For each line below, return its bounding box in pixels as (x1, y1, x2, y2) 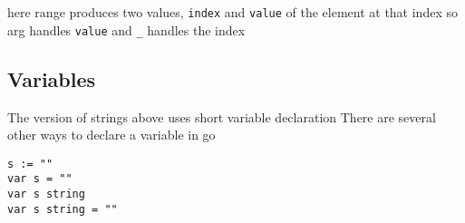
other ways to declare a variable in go (7, 125, 216, 144)
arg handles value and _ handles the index (7, 20, 246, 39)
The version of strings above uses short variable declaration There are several (7, 107, 436, 126)
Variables (7, 64, 96, 92)
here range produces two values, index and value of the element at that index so (7, 3, 458, 21)
